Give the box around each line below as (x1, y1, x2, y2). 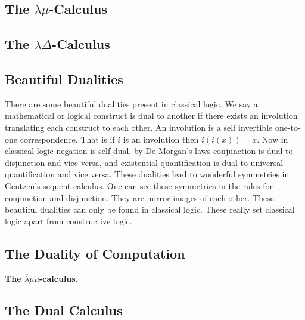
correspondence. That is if (20, 133, 115, 145)
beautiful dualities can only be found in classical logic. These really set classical (5, 203, 295, 216)
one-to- (275, 121, 301, 133)
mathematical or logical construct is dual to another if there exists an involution (5, 109, 298, 122)
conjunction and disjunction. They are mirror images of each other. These (5, 191, 274, 204)
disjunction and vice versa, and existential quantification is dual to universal (5, 156, 284, 168)
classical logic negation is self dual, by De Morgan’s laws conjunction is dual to (5, 144, 293, 157)
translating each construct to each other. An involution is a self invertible (5, 121, 273, 133)
